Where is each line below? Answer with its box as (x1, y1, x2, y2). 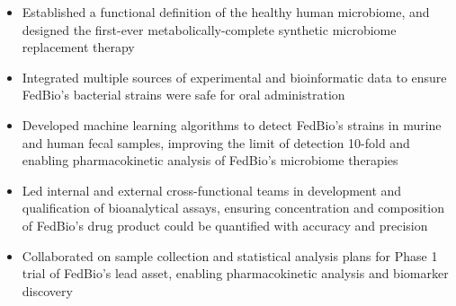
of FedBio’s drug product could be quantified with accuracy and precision (22, 215, 428, 234)
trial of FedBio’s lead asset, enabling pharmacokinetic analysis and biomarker (22, 264, 449, 283)
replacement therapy (22, 38, 135, 57)
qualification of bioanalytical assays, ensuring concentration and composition (22, 198, 444, 217)
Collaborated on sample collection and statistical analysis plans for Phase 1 (22, 246, 438, 265)
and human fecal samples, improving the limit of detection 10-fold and (22, 133, 410, 152)
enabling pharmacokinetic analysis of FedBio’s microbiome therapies (22, 151, 398, 170)
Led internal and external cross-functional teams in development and (22, 180, 402, 199)
